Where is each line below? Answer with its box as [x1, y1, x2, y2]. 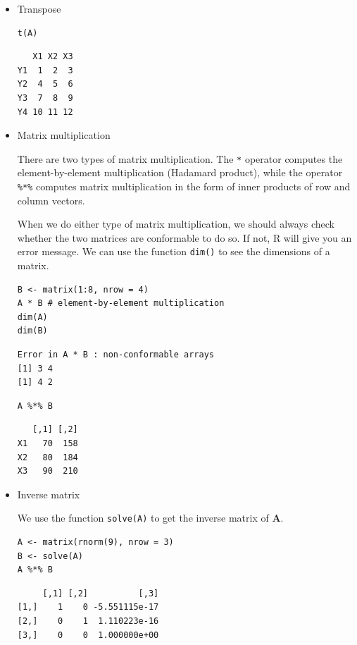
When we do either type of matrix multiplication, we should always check [17, 216, 334, 231]
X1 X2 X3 [32, 51, 73, 62]
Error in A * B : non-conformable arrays [17, 350, 214, 360]
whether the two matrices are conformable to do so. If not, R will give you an [17, 230, 352, 245]
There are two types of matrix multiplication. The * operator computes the [17, 151, 343, 166]
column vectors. [17, 192, 85, 207]
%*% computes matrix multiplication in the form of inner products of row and [17, 179, 351, 193]
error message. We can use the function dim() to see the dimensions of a [17, 244, 330, 259]
